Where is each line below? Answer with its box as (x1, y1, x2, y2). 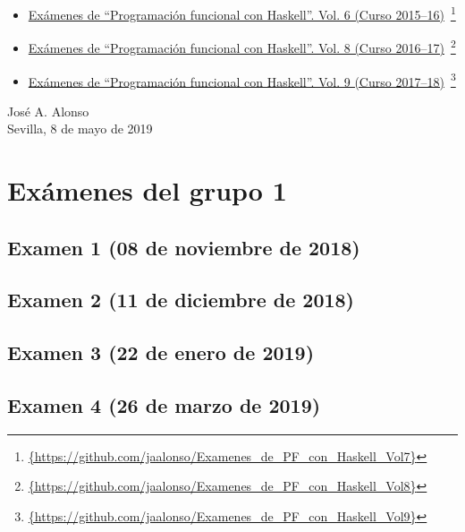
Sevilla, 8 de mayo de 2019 (7, 119, 153, 138)
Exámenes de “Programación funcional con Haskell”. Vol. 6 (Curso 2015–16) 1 (28, 3, 456, 23)
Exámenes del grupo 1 (7, 172, 287, 209)
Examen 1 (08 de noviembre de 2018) (7, 233, 360, 261)
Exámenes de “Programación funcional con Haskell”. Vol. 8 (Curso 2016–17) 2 (28, 36, 456, 56)
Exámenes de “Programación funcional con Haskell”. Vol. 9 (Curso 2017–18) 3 (28, 69, 456, 90)
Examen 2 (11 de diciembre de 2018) (7, 286, 354, 313)
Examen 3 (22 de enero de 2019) (7, 339, 315, 366)
